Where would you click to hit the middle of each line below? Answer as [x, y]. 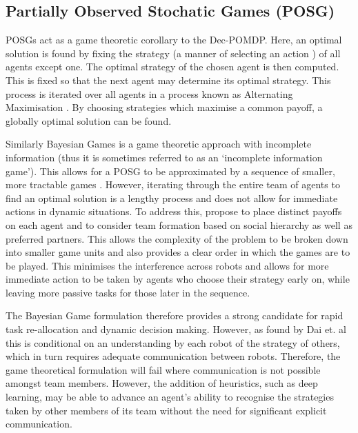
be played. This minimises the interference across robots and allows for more [167, 265]
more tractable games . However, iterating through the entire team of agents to [173, 184]
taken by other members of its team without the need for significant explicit [166, 410]
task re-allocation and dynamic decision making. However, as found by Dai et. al [176, 329]
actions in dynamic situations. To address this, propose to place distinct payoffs [174, 211]
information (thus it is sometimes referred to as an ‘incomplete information [164, 157]
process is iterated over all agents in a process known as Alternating [149, 93]
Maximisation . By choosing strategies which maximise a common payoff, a [164, 107]
